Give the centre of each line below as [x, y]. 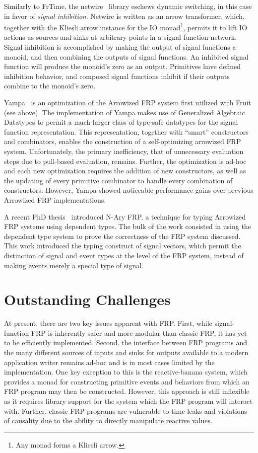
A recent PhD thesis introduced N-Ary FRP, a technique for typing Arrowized [125, 216]
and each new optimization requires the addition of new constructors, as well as [125, 171]
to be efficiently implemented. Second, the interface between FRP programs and [126, 342]
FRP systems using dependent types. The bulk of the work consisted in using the [128, 226]
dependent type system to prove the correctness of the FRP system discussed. [122, 236]
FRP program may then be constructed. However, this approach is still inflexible [127, 391]
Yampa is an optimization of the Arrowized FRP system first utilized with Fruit [128, 102]
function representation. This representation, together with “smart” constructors [126, 131]
